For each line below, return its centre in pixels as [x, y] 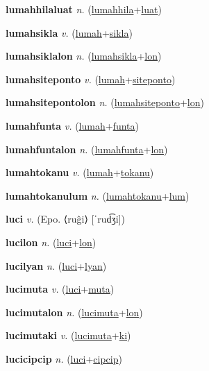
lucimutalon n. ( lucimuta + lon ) [74, 312]
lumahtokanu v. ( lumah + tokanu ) [80, 172]
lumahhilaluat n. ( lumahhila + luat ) [84, 9]
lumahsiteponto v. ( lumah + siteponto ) [91, 79]
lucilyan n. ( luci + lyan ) [56, 265]
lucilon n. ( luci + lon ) [51, 242]
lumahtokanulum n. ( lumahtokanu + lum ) [98, 195]
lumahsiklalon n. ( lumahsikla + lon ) [84, 56]
